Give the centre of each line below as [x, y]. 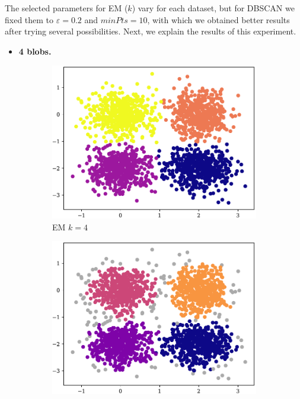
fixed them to [29, 19]
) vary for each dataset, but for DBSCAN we [213, 8]
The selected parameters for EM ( [66, 8]
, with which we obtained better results [218, 19]
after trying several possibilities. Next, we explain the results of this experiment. [151, 31]
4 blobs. [35, 51]
